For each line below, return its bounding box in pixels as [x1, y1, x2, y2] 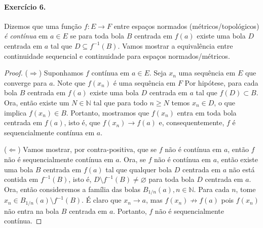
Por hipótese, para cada [184, 77, 258, 88]
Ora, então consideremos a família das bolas [4, 183, 141, 194]
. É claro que [82, 195, 122, 205]
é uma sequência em [113, 77, 176, 88]
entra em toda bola [177, 107, 237, 118]
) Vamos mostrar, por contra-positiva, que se [18, 144, 157, 155]
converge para [4, 77, 47, 88]
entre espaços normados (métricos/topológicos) [114, 20, 259, 31]
